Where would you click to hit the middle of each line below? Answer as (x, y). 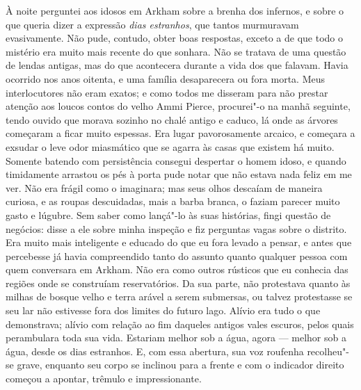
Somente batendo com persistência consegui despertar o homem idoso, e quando (176, 160)
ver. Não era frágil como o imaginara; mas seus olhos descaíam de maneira (164, 187)
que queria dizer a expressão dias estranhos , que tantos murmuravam (152, 24)
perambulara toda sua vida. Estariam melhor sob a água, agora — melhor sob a (176, 338)
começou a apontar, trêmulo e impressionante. (104, 379)
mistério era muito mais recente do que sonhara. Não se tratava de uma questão (176, 51)
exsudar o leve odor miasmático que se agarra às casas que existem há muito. (170, 146)
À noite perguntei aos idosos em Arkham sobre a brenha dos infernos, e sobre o (175, 10)
